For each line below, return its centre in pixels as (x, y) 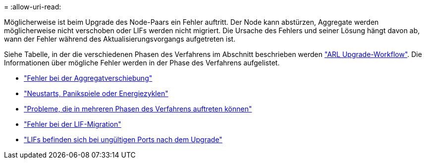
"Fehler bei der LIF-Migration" (73, 124)
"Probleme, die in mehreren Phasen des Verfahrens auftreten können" (138, 109)
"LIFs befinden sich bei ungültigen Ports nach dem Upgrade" (123, 139)
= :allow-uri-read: (33, 7)
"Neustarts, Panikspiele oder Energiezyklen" (96, 93)
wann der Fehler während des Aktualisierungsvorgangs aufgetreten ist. (120, 39)
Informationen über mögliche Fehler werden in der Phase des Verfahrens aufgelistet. (142, 63)
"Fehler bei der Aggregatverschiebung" (88, 78)
